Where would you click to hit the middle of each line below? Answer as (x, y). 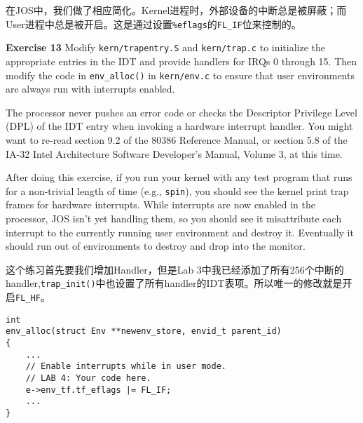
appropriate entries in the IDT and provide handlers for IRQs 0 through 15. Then (181, 61)
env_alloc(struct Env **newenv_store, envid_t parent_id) (144, 331)
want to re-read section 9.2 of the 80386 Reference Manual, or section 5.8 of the (177, 139)
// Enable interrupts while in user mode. (126, 367)
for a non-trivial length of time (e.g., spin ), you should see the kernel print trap (177, 190)
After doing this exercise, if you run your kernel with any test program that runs (179, 177)
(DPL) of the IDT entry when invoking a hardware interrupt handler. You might (179, 126)
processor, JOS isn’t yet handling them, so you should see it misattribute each (174, 218)
